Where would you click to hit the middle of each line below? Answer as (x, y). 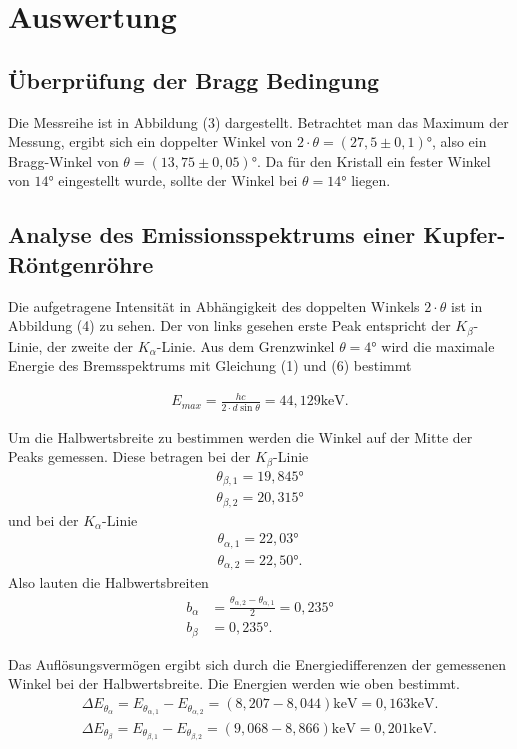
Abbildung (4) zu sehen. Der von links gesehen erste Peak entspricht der (229, 325)
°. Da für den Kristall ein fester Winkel (371, 160)
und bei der (43, 519)
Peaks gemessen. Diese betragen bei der (129, 456)
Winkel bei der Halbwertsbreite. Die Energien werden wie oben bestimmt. (234, 683)
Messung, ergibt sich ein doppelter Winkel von (150, 141)
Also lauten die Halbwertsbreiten (108, 582)
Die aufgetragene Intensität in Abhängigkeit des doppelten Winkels (214, 305)
